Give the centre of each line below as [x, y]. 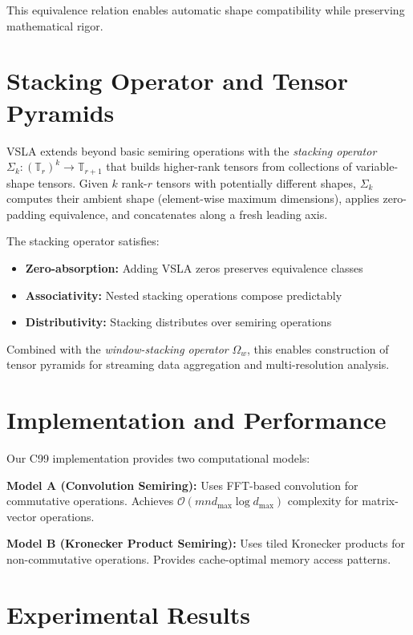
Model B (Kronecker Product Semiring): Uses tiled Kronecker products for [206, 543]
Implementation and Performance [196, 420]
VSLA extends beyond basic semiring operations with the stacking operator [192, 150]
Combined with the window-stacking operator [117, 348]
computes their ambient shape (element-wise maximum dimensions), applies [193, 198]
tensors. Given [73, 182]
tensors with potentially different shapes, [256, 182]
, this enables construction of [318, 348]
